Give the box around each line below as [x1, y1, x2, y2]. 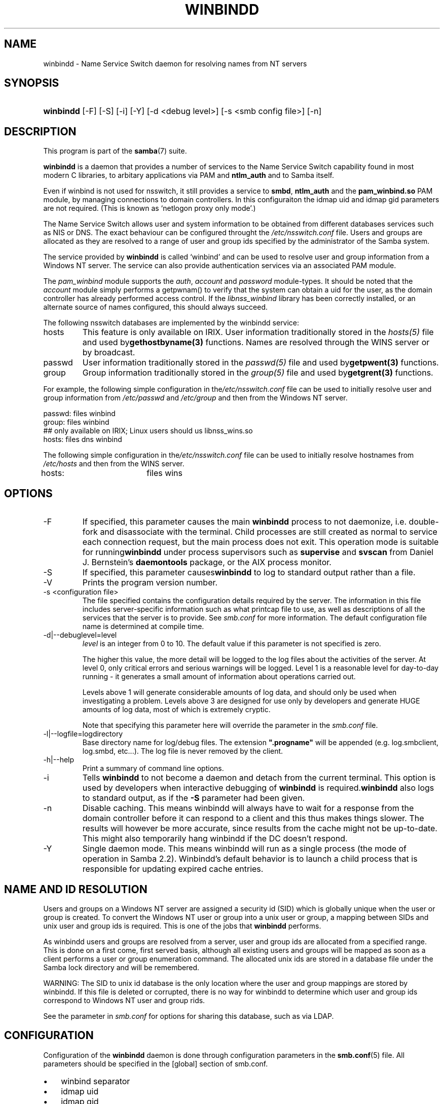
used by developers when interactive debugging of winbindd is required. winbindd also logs [82, 783, 434, 793]
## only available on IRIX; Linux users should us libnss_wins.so [43, 426, 253, 435]
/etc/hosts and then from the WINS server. [43, 459, 184, 468]
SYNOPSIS [4, 77, 59, 90]
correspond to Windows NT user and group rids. [43, 996, 205, 1005]
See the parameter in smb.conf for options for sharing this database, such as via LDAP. [43, 1011, 334, 1020]
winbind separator [61, 1076, 130, 1086]
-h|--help [43, 755, 75, 764]
